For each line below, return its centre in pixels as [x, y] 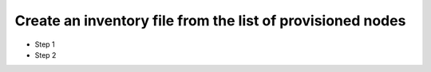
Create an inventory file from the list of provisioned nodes [210, 21]
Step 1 [45, 44]
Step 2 [45, 55]
